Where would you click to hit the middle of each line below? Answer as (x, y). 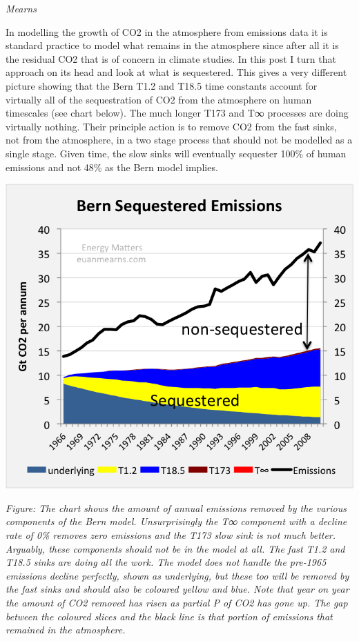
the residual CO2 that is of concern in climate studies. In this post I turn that (171, 58)
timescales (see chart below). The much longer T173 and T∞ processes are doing (177, 113)
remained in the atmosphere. (66, 630)
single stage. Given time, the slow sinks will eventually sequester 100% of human (176, 153)
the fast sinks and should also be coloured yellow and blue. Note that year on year (177, 589)
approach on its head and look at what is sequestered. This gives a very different (176, 72)
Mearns (21, 8)
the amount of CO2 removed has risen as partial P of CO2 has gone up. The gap (177, 602)
